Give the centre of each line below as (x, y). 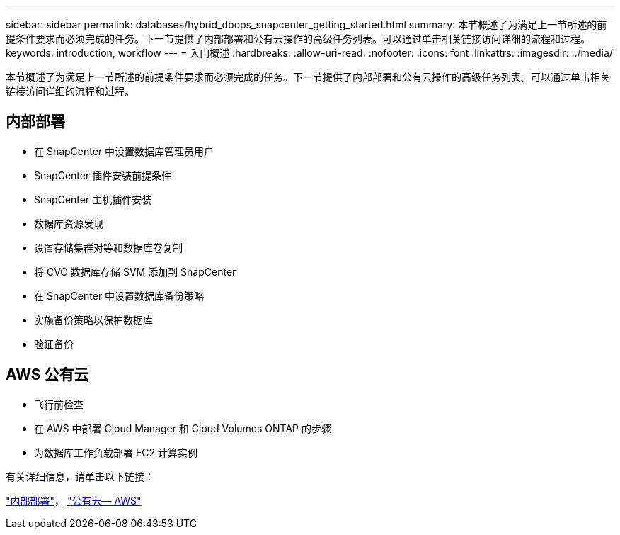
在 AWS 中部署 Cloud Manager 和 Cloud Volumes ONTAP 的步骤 (183, 428)
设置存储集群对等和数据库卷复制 (108, 247)
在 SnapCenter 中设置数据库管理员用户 (124, 151)
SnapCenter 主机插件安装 (93, 199)
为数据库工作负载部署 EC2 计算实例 (116, 452)
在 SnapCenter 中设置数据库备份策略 (119, 295)
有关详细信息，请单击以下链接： (80, 476)
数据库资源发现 (69, 223)
